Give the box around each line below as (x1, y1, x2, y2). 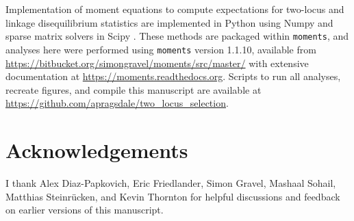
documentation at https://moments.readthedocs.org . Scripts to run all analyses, (5, 69, 341, 83)
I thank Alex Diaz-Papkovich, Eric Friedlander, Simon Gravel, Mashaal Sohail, (5, 176, 336, 190)
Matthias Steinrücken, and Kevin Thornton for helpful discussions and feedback (5, 189, 340, 203)
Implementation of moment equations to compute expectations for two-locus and (5, 2, 344, 16)
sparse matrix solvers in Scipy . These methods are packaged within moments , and (5, 29, 349, 43)
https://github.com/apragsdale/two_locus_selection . (5, 96, 229, 110)
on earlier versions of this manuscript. (5, 203, 164, 217)
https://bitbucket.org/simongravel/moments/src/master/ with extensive (5, 55, 309, 70)
